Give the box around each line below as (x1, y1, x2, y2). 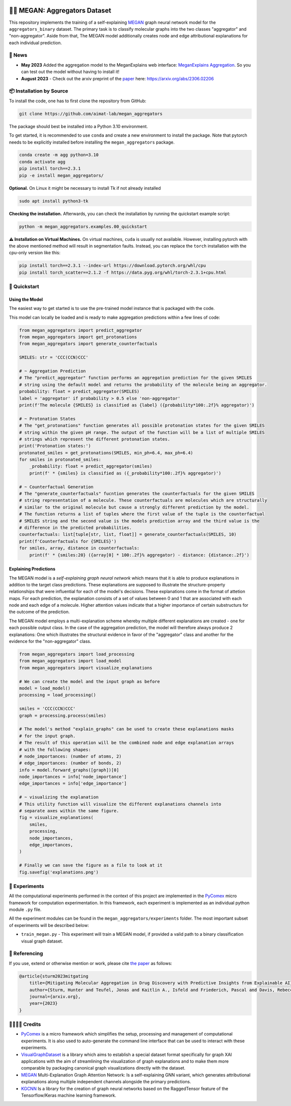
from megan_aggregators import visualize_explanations (19, 665, 152, 671)
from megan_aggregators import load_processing (19, 652, 134, 657)
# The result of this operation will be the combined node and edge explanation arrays (19, 740, 234, 745)
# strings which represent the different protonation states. (19, 436, 170, 442)
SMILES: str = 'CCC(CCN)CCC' (19, 355, 89, 360)
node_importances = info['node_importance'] (19, 774, 127, 780)
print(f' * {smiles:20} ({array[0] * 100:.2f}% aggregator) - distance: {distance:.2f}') (29, 552, 250, 558)
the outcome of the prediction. (9, 609, 70, 615)
